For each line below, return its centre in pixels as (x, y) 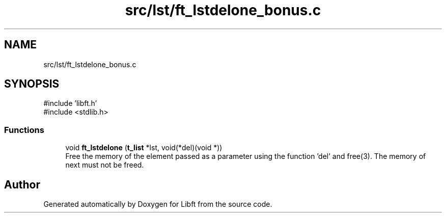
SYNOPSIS (32, 84)
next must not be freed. (105, 165)
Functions (24, 130)
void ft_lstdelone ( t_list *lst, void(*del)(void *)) (144, 148)
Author (22, 184)
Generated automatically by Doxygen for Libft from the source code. (158, 204)
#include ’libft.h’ (70, 103)
